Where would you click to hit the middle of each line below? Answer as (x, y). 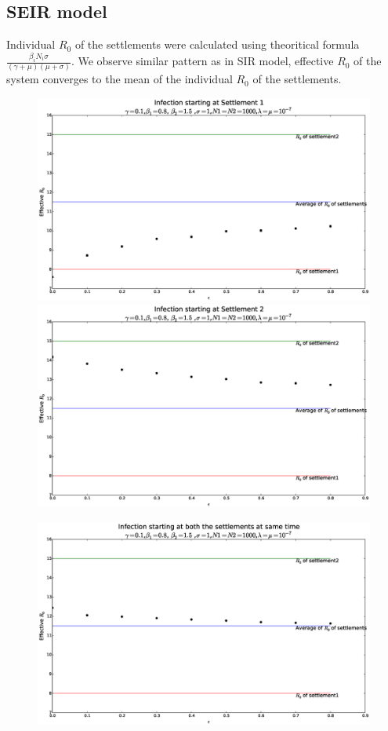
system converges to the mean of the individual (120, 79)
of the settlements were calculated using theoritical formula (217, 44)
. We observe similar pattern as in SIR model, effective (202, 61)
